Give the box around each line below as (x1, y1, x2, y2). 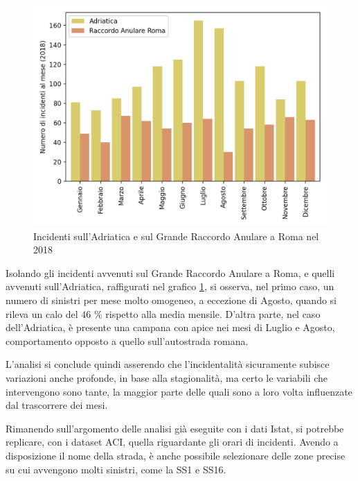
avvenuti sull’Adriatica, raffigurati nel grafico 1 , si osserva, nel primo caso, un (6, 279, 334, 294)
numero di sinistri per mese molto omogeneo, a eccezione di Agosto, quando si (6, 292, 337, 307)
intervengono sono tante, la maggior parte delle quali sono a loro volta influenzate (6, 384, 352, 398)
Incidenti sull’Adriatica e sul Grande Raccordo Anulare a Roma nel (33, 228, 319, 243)
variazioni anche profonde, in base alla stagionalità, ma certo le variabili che (6, 370, 328, 385)
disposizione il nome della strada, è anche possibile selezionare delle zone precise (6, 448, 346, 462)
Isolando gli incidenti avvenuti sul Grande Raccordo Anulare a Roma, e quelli (6, 265, 335, 280)
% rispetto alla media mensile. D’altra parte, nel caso (93, 306, 321, 321)
